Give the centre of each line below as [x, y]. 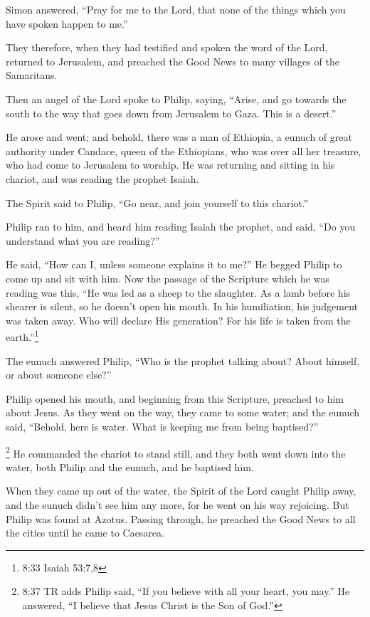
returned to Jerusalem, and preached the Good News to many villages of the [173, 61]
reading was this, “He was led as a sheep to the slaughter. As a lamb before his [178, 292]
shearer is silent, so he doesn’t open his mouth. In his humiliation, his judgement [182, 306]
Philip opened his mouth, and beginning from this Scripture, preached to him [175, 398]
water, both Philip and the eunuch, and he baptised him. [130, 466]
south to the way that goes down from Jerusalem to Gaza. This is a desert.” [171, 113]
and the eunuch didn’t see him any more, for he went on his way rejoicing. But [178, 504]
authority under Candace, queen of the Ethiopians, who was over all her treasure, [184, 151]
